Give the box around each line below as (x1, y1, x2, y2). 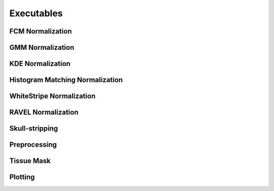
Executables (9, 8, 63, 19)
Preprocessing (9, 140, 57, 149)
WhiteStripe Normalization (9, 92, 96, 101)
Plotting (9, 173, 35, 181)
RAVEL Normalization (9, 108, 79, 117)
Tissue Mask (9, 156, 51, 165)
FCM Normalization (9, 27, 72, 36)
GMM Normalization (9, 43, 75, 52)
